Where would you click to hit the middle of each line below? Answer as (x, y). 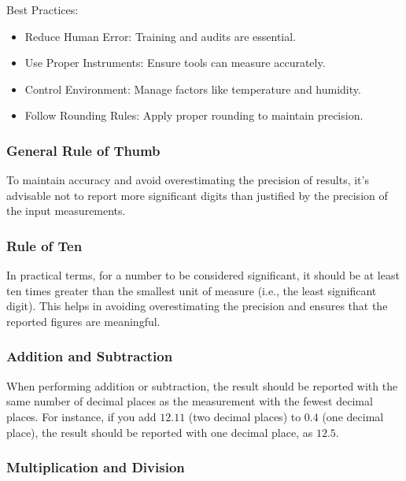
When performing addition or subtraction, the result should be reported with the (202, 385)
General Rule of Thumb (83, 150)
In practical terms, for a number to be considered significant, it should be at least (203, 275)
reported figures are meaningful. (83, 321)
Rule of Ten (44, 245)
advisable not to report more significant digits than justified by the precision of (197, 195)
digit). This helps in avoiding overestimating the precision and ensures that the (197, 306)
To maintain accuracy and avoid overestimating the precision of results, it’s (188, 180)
